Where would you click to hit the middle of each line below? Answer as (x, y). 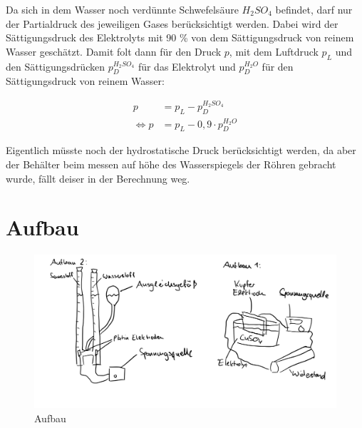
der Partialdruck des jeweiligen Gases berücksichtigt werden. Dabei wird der (172, 23)
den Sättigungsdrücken (55, 66)
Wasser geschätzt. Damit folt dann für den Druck (114, 51)
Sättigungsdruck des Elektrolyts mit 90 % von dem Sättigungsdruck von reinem (180, 37)
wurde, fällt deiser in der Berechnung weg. (98, 178)
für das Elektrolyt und (187, 66)
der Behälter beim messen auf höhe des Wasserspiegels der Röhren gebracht (171, 164)
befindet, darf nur (314, 9)
